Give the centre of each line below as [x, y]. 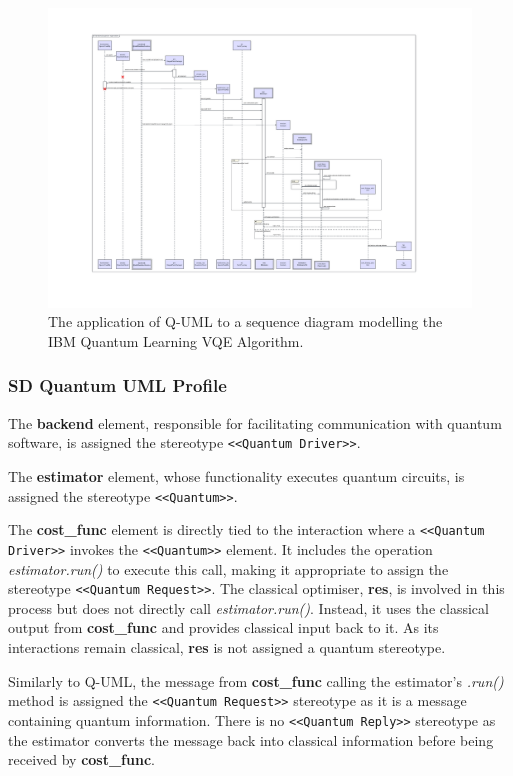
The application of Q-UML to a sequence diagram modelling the [245, 321]
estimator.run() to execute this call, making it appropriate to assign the [228, 568]
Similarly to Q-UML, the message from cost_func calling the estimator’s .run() [256, 680]
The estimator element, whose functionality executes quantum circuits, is [236, 476]
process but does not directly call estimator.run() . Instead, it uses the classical [248, 607]
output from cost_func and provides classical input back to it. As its [223, 627]
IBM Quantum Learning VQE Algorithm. [176, 340]
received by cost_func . [81, 759]
